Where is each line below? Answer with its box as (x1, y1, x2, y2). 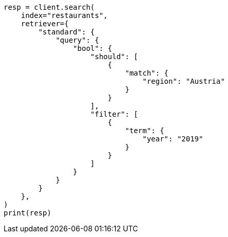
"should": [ (90, 52, 138, 61)
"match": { (125, 69, 169, 77)
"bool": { (73, 44, 112, 52)
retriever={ (21, 20, 69, 28)
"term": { (125, 126, 164, 135)
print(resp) (4, 209, 51, 217)
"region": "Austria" (142, 77, 225, 85)
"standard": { (38, 28, 95, 36)
